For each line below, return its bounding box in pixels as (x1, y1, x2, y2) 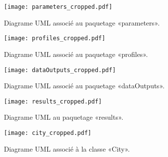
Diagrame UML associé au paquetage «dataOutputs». (4, 80, 165, 91)
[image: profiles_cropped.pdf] (4, 35, 105, 42)
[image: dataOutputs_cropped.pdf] (4, 66, 116, 74)
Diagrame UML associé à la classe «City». (4, 143, 130, 154)
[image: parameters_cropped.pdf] (4, 3, 112, 10)
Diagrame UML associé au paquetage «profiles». (4, 49, 148, 59)
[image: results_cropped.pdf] (4, 98, 102, 105)
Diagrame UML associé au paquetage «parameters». (4, 17, 160, 27)
